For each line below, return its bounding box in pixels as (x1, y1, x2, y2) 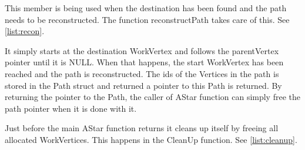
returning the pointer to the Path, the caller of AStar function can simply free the (5, 91, 300, 103)
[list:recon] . (5, 25, 45, 37)
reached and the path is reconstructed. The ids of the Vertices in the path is (5, 67, 279, 79)
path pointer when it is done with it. (5, 102, 137, 114)
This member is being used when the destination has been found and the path (5, 2, 287, 14)
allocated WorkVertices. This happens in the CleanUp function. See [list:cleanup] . (5, 133, 297, 145)
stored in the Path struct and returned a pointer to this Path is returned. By (5, 79, 282, 91)
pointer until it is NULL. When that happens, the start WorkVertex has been (5, 56, 284, 68)
